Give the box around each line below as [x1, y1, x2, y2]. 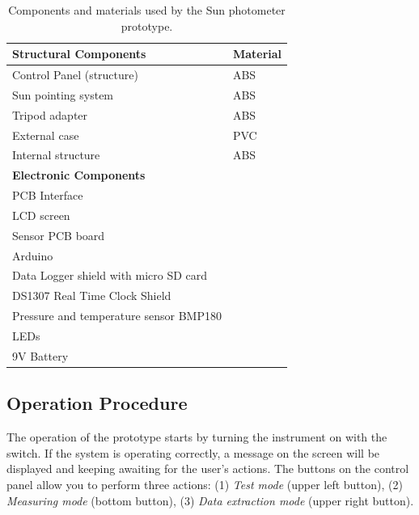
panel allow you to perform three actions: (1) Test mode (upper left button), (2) [6, 475, 403, 492]
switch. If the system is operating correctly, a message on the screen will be [6, 444, 380, 461]
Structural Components [12, 45, 146, 62]
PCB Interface [12, 187, 83, 204]
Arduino [12, 247, 53, 264]
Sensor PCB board [12, 226, 105, 243]
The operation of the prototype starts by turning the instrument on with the [6, 428, 387, 445]
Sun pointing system [12, 86, 114, 103]
